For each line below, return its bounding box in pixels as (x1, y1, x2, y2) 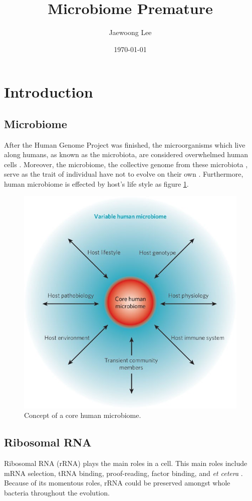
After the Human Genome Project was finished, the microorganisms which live (4, 139, 245, 150)
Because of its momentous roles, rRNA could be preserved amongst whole (4, 477, 230, 488)
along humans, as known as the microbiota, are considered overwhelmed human (4, 149, 248, 160)
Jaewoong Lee (109, 27, 152, 38)
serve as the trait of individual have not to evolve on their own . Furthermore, (4, 169, 243, 179)
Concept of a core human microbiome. (24, 410, 141, 420)
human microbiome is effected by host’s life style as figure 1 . (4, 179, 189, 189)
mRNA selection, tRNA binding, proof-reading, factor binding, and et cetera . (4, 467, 243, 478)
